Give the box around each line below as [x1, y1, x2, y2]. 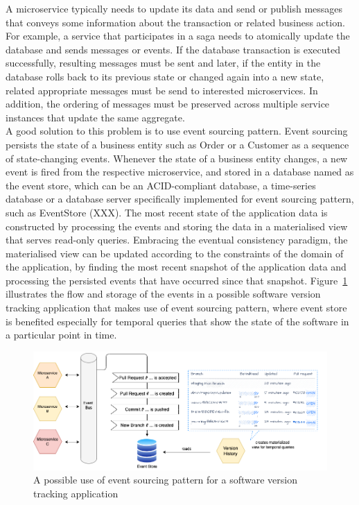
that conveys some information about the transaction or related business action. [6, 15, 345, 29]
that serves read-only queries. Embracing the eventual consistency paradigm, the [6, 232, 348, 247]
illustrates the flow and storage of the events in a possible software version [6, 286, 321, 301]
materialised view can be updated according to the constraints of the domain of [6, 246, 344, 260]
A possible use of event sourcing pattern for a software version [33, 472, 297, 487]
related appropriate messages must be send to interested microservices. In [6, 83, 318, 97]
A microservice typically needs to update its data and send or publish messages [6, 1, 343, 15]
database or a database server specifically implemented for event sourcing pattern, [6, 191, 354, 206]
